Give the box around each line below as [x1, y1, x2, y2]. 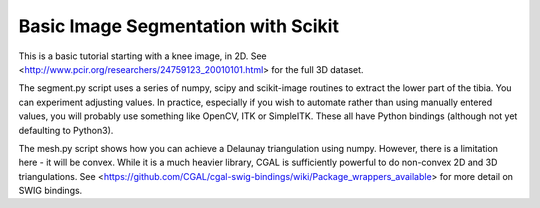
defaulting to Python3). [18, 124, 114, 136]
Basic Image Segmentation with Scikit [18, 15, 340, 37]
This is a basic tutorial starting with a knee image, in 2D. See [18, 50, 267, 62]
